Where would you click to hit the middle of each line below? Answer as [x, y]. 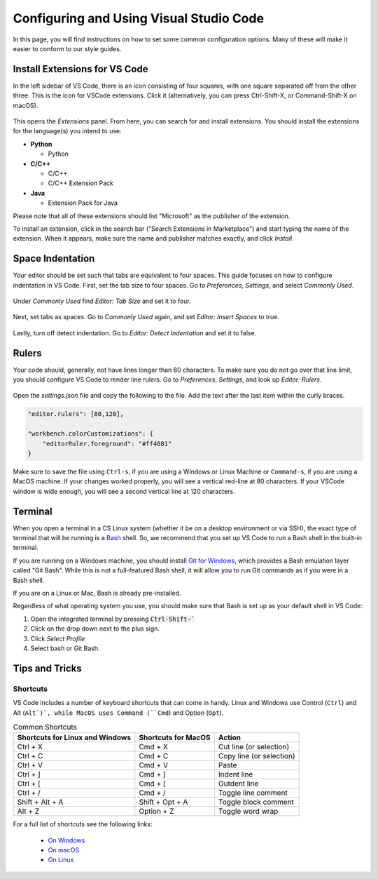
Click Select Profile [58, 638]
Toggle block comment [256, 802]
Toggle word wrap [248, 812]
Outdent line [238, 784]
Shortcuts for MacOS [175, 738]
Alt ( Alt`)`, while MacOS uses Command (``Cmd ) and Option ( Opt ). [118, 713]
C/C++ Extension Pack [81, 183]
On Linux [61, 860]
